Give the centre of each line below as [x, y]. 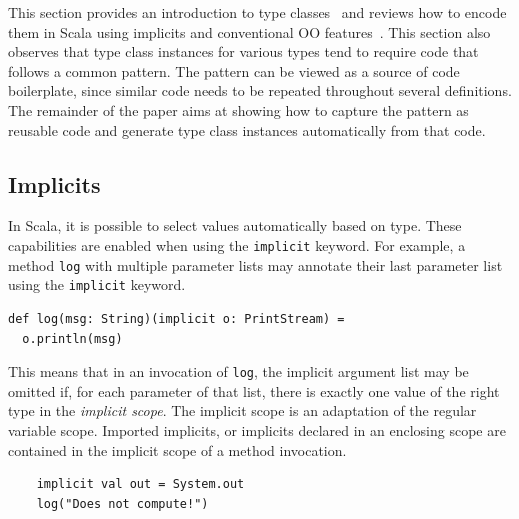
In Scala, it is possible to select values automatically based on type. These [235, 225]
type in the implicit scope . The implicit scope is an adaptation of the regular [242, 410]
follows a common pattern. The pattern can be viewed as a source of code [234, 70]
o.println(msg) [72, 338]
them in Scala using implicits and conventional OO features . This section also [249, 31]
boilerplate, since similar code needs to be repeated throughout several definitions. [260, 90]
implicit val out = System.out [140, 484]
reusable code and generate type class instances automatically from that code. [247, 129]
